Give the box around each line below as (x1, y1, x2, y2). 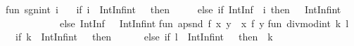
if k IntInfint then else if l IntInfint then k (15, 29, 273, 44)
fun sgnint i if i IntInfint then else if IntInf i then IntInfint (6, 2, 341, 16)
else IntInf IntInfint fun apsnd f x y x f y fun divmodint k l (59, 15, 349, 30)
